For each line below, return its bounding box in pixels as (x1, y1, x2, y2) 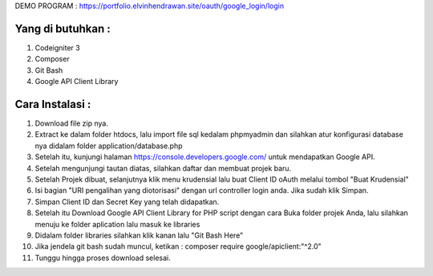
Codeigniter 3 (34, 42, 80, 52)
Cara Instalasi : (14, 97, 91, 111)
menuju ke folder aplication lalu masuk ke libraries (34, 219, 200, 229)
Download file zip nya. (34, 118, 108, 128)
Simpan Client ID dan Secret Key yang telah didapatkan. (34, 197, 220, 206)
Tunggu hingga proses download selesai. (34, 253, 172, 262)
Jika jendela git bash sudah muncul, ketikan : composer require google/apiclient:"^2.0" (34, 242, 322, 251)
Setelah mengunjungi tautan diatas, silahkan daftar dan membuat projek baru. (34, 163, 292, 173)
